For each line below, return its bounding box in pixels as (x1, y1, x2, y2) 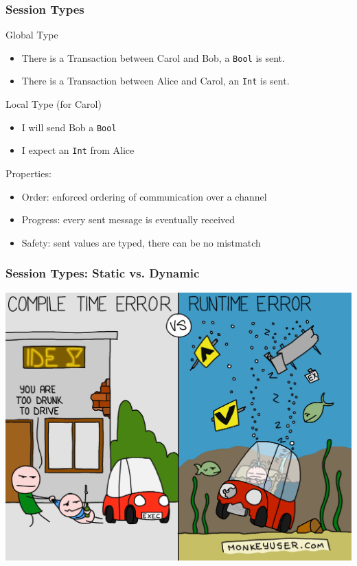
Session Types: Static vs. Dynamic (5, 264, 200, 282)
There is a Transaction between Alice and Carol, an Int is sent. (21, 73, 290, 88)
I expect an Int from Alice (21, 143, 135, 157)
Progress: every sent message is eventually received (21, 212, 235, 227)
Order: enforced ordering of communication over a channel (21, 189, 267, 203)
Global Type (5, 27, 58, 42)
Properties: (5, 166, 51, 181)
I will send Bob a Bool (21, 120, 117, 134)
